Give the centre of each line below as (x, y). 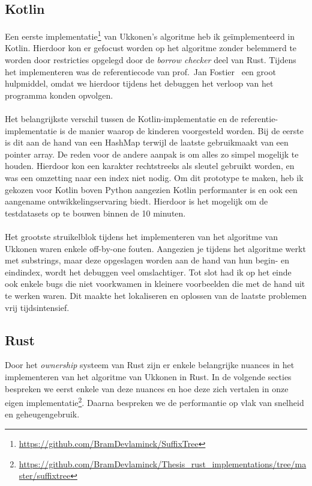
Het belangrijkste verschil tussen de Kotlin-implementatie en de (121, 119)
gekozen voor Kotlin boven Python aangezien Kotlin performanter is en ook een (151, 189)
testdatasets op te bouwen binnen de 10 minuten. (95, 213)
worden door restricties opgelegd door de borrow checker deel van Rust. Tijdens (151, 60)
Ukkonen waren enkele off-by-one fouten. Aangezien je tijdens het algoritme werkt (155, 248)
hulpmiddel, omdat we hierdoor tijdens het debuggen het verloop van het (139, 83)
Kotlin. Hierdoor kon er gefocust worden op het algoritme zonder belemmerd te (151, 48)
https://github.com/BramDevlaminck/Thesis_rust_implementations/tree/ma (163, 463)
